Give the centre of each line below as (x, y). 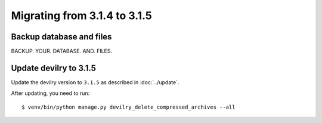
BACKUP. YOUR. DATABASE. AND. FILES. (62, 51)
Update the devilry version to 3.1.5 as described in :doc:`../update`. (95, 82)
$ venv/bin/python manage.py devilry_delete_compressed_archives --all (129, 107)
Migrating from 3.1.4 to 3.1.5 (81, 16)
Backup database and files (61, 37)
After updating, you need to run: (50, 93)
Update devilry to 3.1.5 (54, 68)
